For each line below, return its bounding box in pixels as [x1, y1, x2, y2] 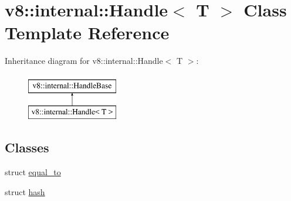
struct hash [5, 185, 45, 197]
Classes [5, 138, 49, 156]
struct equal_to [5, 166, 61, 178]
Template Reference [5, 21, 170, 45]
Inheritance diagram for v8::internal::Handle [5, 54, 163, 67]
